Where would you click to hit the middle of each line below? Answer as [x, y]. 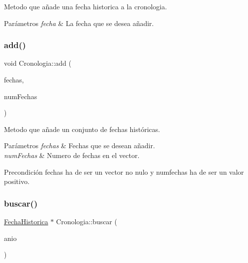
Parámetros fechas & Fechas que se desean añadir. [79, 145]
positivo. [17, 181]
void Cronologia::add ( [38, 63]
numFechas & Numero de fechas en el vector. [72, 155]
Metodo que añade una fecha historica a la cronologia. [86, 6]
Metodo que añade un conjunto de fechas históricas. [82, 129]
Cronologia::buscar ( [87, 221]
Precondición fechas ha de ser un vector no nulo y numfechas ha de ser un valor [124, 171]
